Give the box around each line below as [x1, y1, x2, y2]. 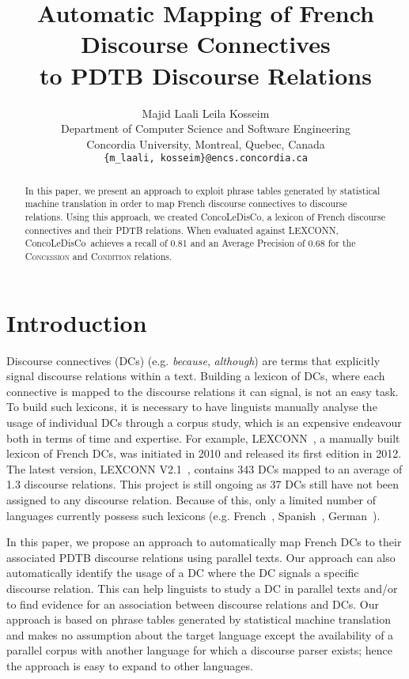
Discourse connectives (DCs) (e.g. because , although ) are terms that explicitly [6, 352, 381, 368]
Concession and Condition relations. [25, 250, 172, 263]
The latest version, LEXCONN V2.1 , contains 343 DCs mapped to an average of [6, 460, 403, 477]
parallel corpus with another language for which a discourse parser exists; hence [6, 642, 393, 658]
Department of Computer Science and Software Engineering [60, 120, 351, 137]
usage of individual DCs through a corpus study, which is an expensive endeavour [6, 413, 402, 430]
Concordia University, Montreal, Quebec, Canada [86, 135, 325, 152]
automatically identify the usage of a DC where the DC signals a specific [6, 564, 359, 581]
